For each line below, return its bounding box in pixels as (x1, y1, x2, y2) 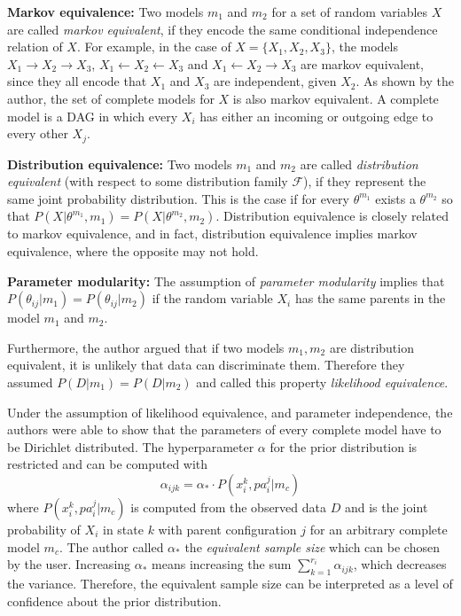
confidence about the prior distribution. (7, 591, 222, 610)
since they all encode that (7, 72, 147, 90)
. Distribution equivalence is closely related (215, 207, 449, 225)
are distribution (329, 338, 414, 356)
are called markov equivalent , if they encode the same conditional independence (7, 19, 438, 38)
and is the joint (344, 497, 428, 516)
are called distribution (300, 154, 418, 173)
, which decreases (353, 555, 447, 573)
